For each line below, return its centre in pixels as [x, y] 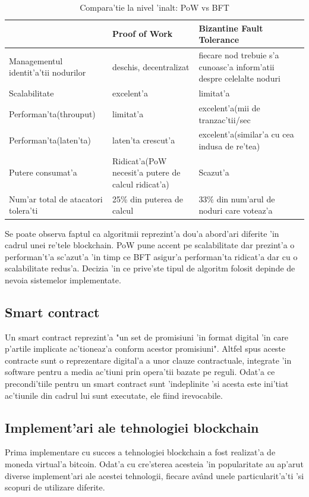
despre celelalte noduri [239, 78]
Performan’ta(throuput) [52, 113]
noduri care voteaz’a [236, 210]
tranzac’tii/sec [225, 119]
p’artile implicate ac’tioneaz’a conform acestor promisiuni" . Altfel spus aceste [145, 348]
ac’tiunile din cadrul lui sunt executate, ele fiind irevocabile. [114, 395]
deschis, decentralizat [151, 66]
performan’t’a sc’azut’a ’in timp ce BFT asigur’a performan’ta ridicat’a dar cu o [151, 256]
